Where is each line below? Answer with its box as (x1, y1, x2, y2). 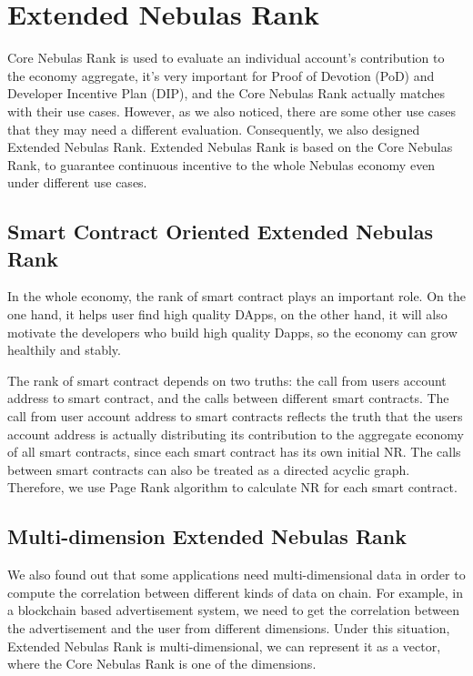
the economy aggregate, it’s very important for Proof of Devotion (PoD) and (7, 66, 435, 85)
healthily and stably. (7, 340, 121, 359)
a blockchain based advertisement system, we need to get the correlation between (7, 600, 459, 620)
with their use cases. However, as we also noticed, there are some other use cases (7, 101, 457, 120)
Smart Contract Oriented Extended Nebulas (7, 217, 433, 246)
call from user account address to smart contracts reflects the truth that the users (7, 407, 463, 426)
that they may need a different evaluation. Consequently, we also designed (7, 119, 420, 138)
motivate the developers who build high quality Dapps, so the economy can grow (7, 322, 458, 341)
